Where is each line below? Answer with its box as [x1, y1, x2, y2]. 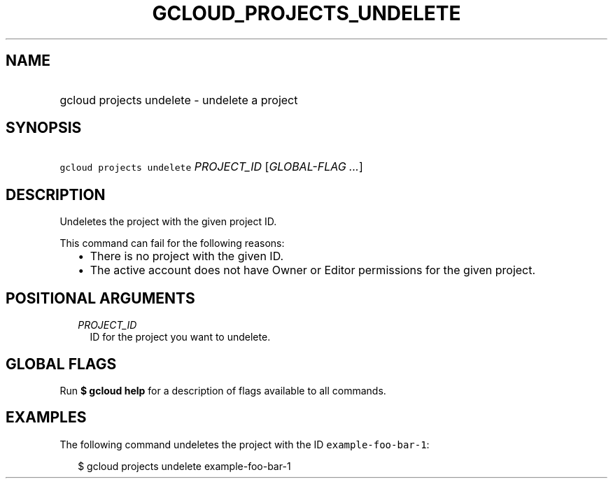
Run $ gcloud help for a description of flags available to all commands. [59, 384, 386, 397]
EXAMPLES [6, 408, 87, 427]
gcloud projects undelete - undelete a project [59, 92, 298, 107]
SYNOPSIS [6, 119, 82, 137]
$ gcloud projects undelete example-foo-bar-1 [78, 460, 291, 472]
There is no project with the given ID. [90, 249, 284, 264]
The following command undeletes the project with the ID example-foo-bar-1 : [59, 438, 430, 450]
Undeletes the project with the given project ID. [59, 215, 277, 228]
